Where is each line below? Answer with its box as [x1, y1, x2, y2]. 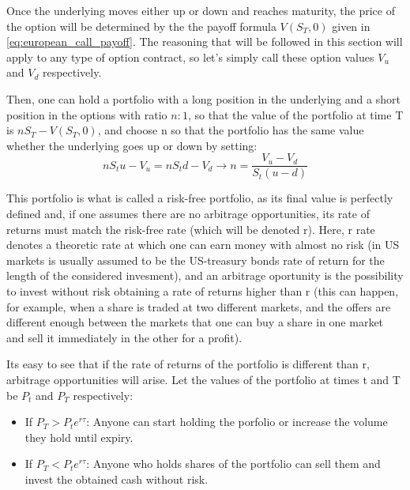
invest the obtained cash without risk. [24, 470, 209, 487]
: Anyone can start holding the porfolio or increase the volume [86, 413, 388, 430]
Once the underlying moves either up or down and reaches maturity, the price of [6, 2, 395, 18]
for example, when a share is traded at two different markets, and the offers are [6, 298, 391, 315]
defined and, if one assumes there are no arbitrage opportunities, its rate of [6, 205, 370, 221]
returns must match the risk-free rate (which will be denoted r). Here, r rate [6, 220, 375, 237]
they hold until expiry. [24, 428, 134, 445]
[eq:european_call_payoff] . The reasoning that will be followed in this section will [6, 33, 403, 50]
